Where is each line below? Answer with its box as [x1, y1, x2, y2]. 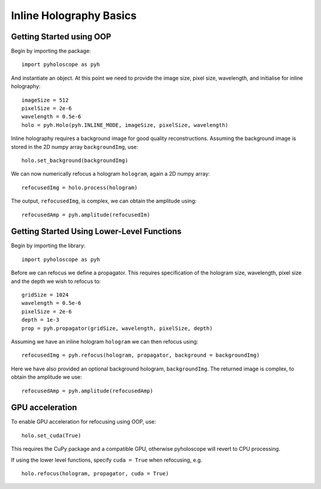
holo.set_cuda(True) [21, 432, 81, 439]
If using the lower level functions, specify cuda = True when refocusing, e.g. [11, 456, 203, 463]
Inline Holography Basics [11, 9, 137, 22]
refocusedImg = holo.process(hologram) [21, 184, 138, 191]
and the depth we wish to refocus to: [11, 278, 101, 285]
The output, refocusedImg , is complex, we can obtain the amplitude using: [11, 197, 197, 205]
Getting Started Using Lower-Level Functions [11, 226, 182, 236]
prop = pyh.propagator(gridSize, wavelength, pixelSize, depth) [21, 325, 213, 332]
